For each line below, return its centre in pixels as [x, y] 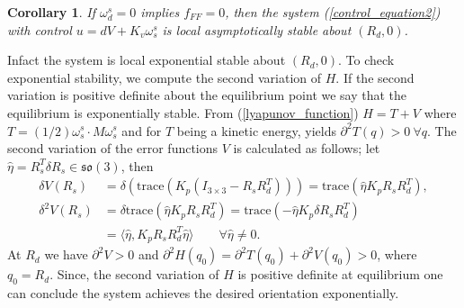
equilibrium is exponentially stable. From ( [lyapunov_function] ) [183, 112]
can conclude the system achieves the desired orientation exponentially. [203, 293]
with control [40, 29]
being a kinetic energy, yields [256, 130]
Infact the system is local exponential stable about [147, 60]
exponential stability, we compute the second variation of [165, 77]
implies [160, 12]
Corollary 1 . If [51, 12]
